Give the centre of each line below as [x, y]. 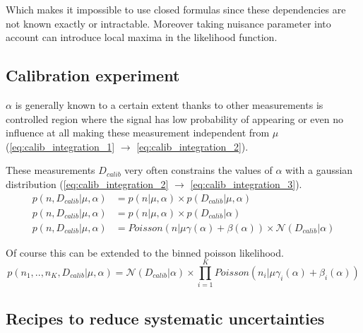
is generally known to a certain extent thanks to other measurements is [169, 104]
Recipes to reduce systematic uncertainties [165, 318]
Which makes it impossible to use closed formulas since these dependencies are [176, 9]
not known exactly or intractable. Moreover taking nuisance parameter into [168, 23]
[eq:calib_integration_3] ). [246, 183]
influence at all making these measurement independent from [138, 133]
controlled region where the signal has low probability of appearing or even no [174, 118]
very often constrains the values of [198, 170]
